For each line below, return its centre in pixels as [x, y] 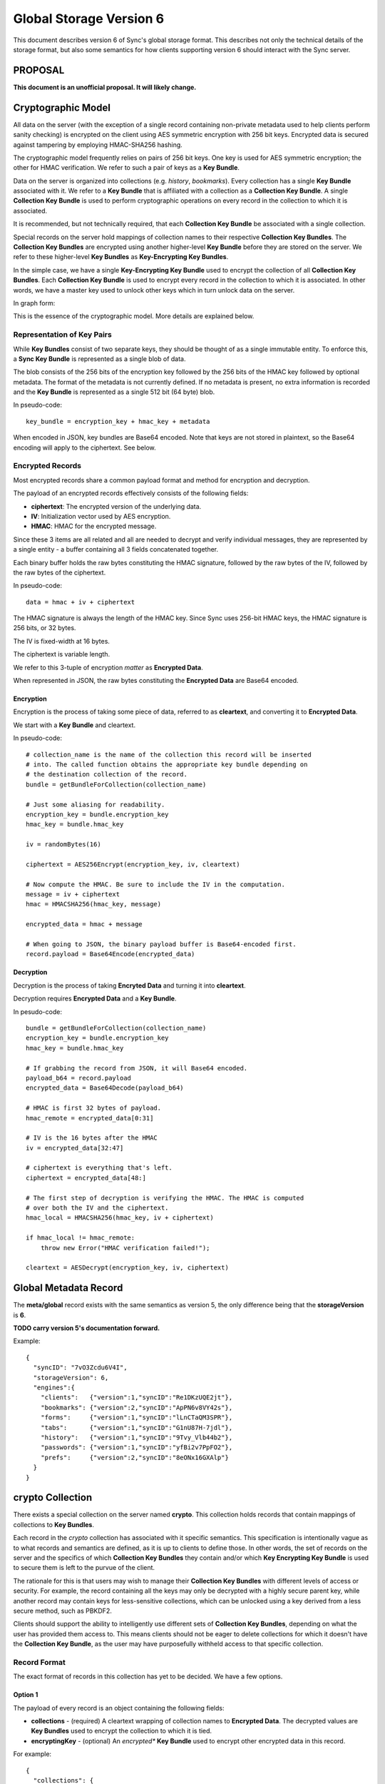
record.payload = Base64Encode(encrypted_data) [111, 954]
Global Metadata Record [68, 1288]
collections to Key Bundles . [53, 1524]
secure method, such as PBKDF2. [62, 1611]
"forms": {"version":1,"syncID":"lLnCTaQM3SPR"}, [137, 1418]
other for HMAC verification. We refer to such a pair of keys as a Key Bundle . [127, 168]
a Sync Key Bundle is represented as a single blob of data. [99, 359]
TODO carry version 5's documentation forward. [87, 1328]
